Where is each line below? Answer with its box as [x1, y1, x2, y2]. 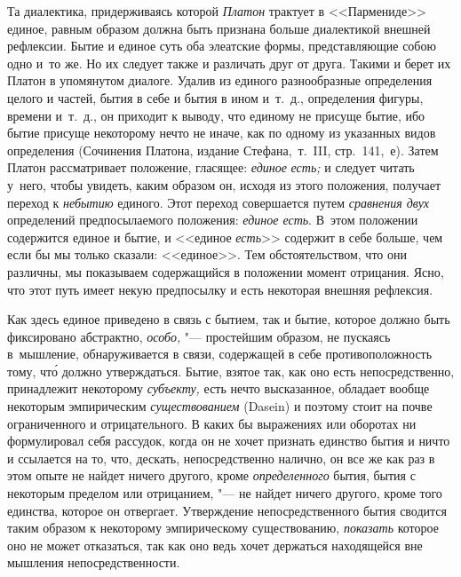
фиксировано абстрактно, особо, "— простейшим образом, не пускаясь [7, 327, 391, 345]
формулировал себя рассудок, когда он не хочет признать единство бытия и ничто [7, 431, 450, 450]
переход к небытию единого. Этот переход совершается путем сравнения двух [7, 193, 430, 211]
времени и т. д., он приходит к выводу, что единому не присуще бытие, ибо [7, 106, 425, 124]
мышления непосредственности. [7, 553, 180, 572]
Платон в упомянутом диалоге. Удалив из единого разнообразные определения [7, 71, 433, 90]
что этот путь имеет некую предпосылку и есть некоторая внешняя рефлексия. [7, 280, 433, 298]
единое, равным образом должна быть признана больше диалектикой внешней [7, 19, 431, 37]
